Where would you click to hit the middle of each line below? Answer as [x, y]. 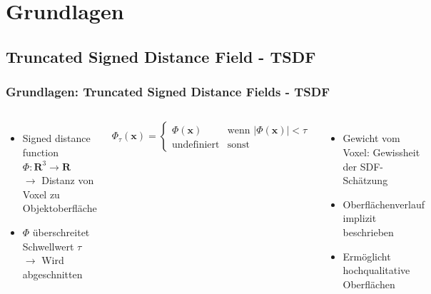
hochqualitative [376, 270]
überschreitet [61, 232]
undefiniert [196, 145]
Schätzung [365, 180]
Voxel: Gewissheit [381, 152]
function [40, 152]
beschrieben [368, 232]
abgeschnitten [52, 274]
